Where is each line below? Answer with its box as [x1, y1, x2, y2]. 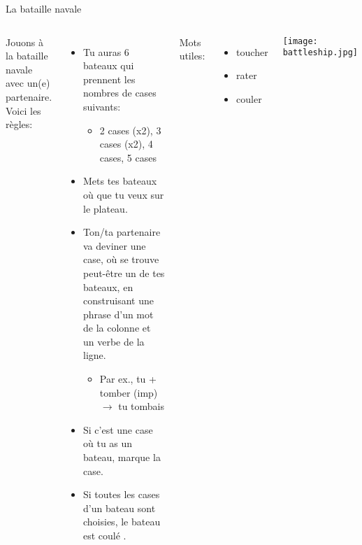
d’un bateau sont [83, 500, 156, 515]
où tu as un [83, 436, 133, 451]
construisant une [83, 293, 154, 308]
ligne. [83, 348, 106, 362]
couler [236, 91, 262, 106]
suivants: [83, 99, 121, 113]
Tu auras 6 [83, 44, 129, 59]
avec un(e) [6, 76, 50, 90]
